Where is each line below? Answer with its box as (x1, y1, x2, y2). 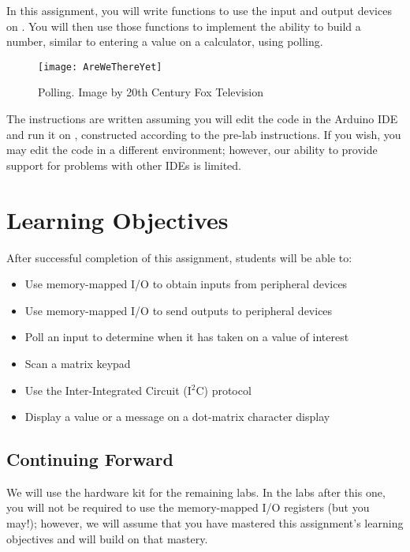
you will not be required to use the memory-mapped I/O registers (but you (6, 499, 370, 516)
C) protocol (196, 381, 252, 398)
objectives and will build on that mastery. (6, 530, 208, 546)
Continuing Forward (6, 447, 173, 471)
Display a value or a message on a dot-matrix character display (24, 408, 330, 425)
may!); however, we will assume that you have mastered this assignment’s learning (6, 515, 404, 531)
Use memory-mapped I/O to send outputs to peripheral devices (24, 302, 333, 318)
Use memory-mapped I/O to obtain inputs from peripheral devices (24, 276, 348, 292)
